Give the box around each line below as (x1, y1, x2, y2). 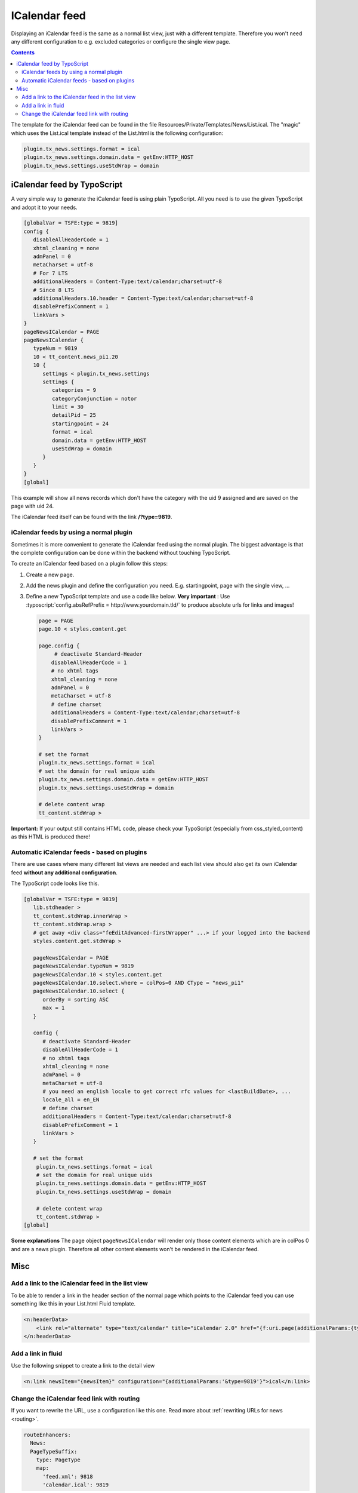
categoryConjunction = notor (51, 395, 137, 402)
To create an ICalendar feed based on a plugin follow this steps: (11, 560, 168, 567)
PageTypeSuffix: (30, 1448, 78, 1455)
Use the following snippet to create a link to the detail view (11, 1362, 155, 1369)
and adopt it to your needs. (11, 204, 78, 211)
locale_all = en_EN (42, 1096, 100, 1103)
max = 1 (42, 1004, 65, 1012)
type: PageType (36, 1457, 81, 1463)
